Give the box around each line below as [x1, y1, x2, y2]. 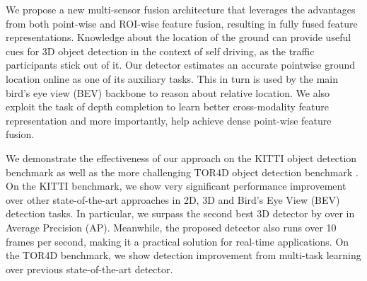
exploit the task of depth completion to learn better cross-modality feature [6, 99, 329, 114]
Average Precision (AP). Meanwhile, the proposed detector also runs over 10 [6, 219, 337, 234]
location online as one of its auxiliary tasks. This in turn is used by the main [6, 71, 339, 86]
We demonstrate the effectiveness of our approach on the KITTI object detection [6, 150, 357, 165]
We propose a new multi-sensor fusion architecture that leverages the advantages [6, 2, 356, 16]
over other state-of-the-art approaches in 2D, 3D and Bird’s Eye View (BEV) [6, 192, 340, 207]
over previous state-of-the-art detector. [6, 261, 173, 276]
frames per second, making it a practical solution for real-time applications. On [6, 234, 349, 248]
